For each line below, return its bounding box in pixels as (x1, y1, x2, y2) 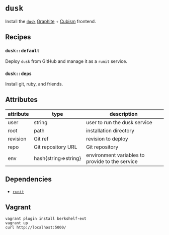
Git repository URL (34, 143, 77, 150)
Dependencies (5, 175, 52, 184)
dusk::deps (5, 70, 32, 76)
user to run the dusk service (86, 119, 152, 126)
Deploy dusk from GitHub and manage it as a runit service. (5, 58, 127, 64)
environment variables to (86, 151, 145, 159)
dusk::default (5, 48, 40, 54)
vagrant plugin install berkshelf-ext (5, 216, 87, 221)
